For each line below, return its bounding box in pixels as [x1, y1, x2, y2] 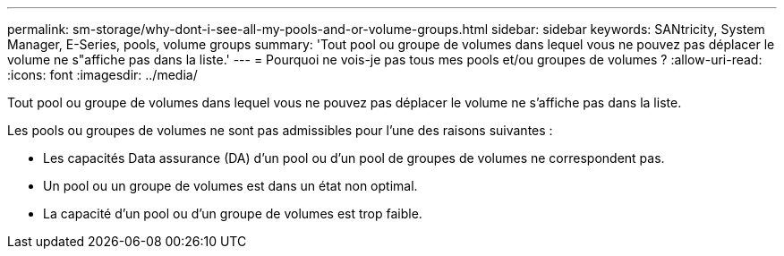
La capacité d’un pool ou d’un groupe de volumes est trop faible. [43, 206, 422, 221]
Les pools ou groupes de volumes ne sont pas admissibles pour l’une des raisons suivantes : [7, 123, 553, 138]
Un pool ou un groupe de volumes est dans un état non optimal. [43, 178, 418, 193]
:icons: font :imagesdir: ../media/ [7, 67, 198, 82]
